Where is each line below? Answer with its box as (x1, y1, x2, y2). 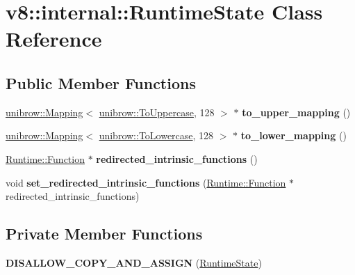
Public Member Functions (6, 72, 196, 93)
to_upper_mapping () (242, 104, 351, 119)
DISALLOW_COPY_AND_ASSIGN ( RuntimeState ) (6, 255, 262, 269)
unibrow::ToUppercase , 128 (99, 104, 215, 119)
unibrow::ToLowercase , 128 (99, 128, 214, 143)
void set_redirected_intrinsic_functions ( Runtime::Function (6, 175, 286, 189)
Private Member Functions (6, 223, 203, 244)
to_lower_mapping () (240, 128, 347, 143)
